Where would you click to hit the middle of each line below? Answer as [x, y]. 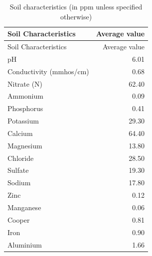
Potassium [23, 121]
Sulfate [18, 170]
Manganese [24, 207]
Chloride [21, 158]
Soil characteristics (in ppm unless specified [76, 6]
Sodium [19, 183]
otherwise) [76, 16]
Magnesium [25, 145]
